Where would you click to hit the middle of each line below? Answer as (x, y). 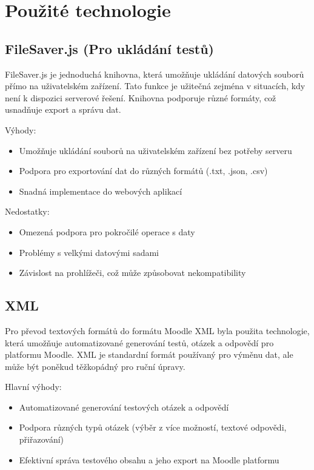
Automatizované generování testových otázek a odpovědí (124, 407)
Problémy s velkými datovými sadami (89, 252)
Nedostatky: (27, 211)
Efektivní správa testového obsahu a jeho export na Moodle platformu (149, 459)
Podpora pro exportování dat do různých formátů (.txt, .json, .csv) (143, 171)
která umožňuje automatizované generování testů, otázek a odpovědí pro (139, 342)
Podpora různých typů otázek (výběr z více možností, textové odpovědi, (153, 427)
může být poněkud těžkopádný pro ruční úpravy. (95, 366)
